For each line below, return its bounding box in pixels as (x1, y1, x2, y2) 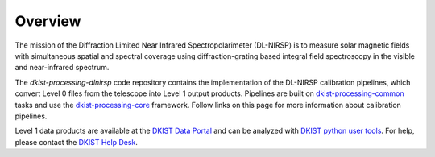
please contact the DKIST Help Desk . (14, 137, 139, 147)
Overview (14, 12, 81, 30)
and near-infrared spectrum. (14, 63, 110, 72)
